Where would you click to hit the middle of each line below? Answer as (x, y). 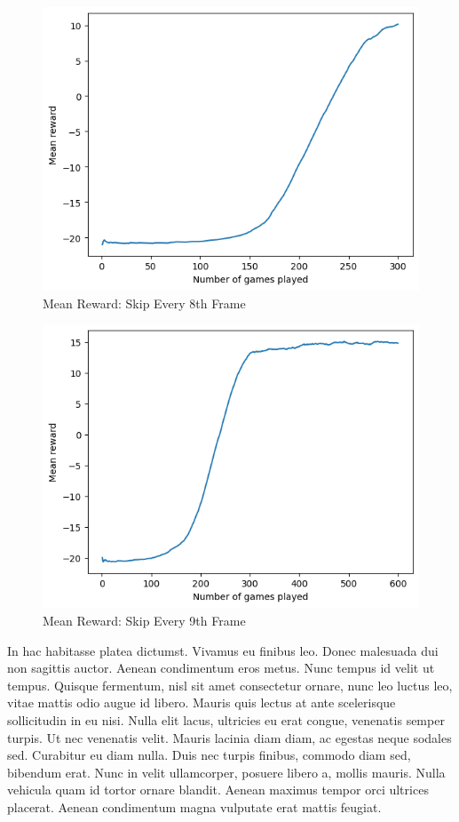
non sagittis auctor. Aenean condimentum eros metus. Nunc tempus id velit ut (221, 668)
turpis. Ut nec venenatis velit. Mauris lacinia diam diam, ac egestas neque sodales (229, 737)
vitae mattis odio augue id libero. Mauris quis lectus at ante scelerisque (202, 702)
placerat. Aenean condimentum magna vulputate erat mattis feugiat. (194, 806)
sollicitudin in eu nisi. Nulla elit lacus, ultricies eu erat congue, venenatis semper (226, 719)
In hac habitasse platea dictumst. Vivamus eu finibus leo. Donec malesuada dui (223, 650)
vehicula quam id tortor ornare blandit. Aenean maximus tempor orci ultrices (218, 790)
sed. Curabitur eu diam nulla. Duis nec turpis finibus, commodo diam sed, (209, 755)
